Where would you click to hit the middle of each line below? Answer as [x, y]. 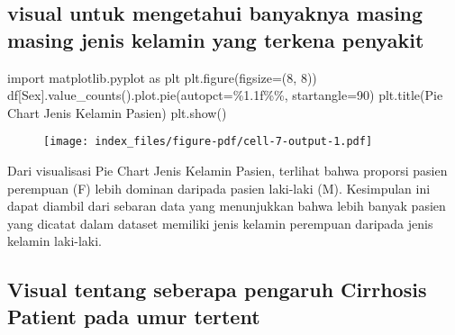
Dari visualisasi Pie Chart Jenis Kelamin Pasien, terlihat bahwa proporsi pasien [227, 171]
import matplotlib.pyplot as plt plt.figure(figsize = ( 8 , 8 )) [162, 77]
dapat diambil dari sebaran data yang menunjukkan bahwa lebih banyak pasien [227, 206]
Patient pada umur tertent [134, 316]
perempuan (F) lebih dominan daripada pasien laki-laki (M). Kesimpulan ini [219, 188]
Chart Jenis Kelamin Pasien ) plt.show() [117, 112]
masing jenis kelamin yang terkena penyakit [216, 39]
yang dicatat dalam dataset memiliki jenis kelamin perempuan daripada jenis [220, 223]
